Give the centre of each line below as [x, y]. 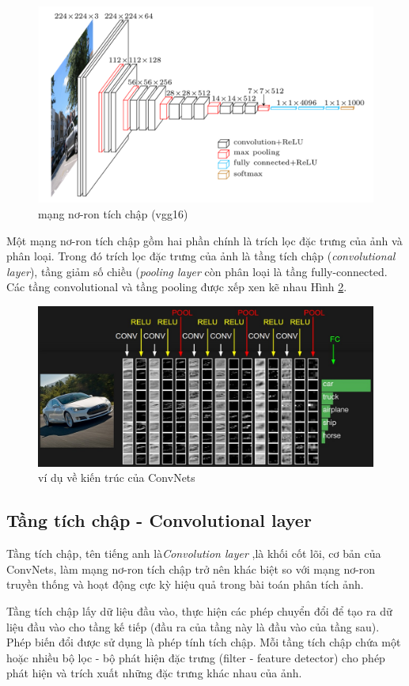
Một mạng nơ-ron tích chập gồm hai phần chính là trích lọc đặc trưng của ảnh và [204, 240]
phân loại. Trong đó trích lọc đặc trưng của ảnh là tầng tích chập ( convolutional [201, 256]
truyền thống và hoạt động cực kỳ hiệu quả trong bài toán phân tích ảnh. [185, 584]
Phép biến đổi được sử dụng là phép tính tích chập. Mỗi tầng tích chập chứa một [204, 642]
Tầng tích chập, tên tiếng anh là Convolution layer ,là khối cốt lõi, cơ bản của [194, 553]
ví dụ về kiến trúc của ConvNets [117, 478]
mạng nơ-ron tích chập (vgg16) [113, 214]
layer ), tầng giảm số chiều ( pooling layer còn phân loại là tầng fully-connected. [197, 271]
